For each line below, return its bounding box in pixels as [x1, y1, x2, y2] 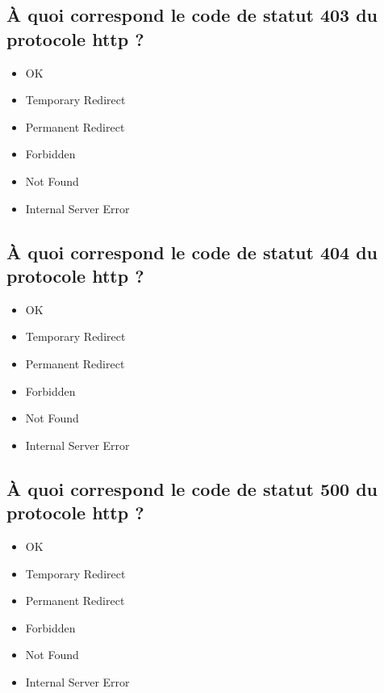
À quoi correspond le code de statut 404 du [6, 239, 378, 264]
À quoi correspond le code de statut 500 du [6, 476, 378, 501]
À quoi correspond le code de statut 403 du [6, 2, 378, 27]
